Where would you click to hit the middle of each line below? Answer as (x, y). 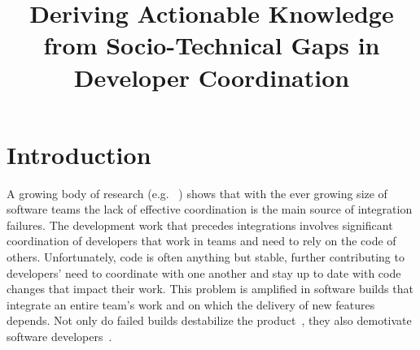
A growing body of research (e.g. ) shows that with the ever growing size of (197, 193)
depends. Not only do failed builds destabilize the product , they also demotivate (209, 320)
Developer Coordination (212, 77)
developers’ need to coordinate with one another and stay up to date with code (204, 272)
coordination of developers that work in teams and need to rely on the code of (201, 241)
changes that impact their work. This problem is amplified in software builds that (210, 289)
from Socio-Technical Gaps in (212, 45)
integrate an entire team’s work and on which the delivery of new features (191, 304)
